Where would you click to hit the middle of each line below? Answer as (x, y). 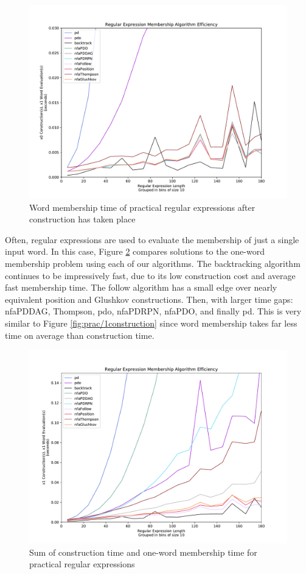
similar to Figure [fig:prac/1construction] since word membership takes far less (151, 323)
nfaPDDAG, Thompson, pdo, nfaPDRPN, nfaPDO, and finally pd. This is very (153, 311)
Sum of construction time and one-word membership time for (143, 552)
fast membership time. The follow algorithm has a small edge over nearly (141, 287)
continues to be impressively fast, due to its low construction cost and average (150, 275)
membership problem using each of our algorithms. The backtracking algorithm (153, 263)
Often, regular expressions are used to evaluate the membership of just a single (152, 239)
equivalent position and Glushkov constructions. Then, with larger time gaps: (149, 299)
